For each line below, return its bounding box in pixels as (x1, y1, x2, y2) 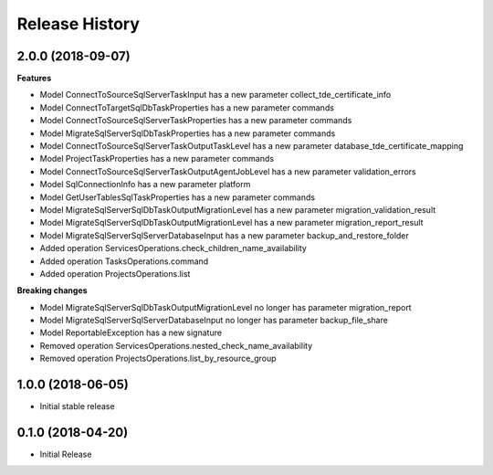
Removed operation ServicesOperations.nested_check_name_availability (39, 340, 313, 351)
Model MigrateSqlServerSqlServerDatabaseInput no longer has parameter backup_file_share (39, 315, 388, 326)
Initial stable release (39, 401, 115, 412)
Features (16, 73, 52, 84)
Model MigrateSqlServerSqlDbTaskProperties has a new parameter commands (39, 128, 336, 139)
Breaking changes (16, 285, 88, 296)
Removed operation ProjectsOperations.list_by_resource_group (39, 353, 278, 364)
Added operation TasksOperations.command (39, 256, 209, 267)
